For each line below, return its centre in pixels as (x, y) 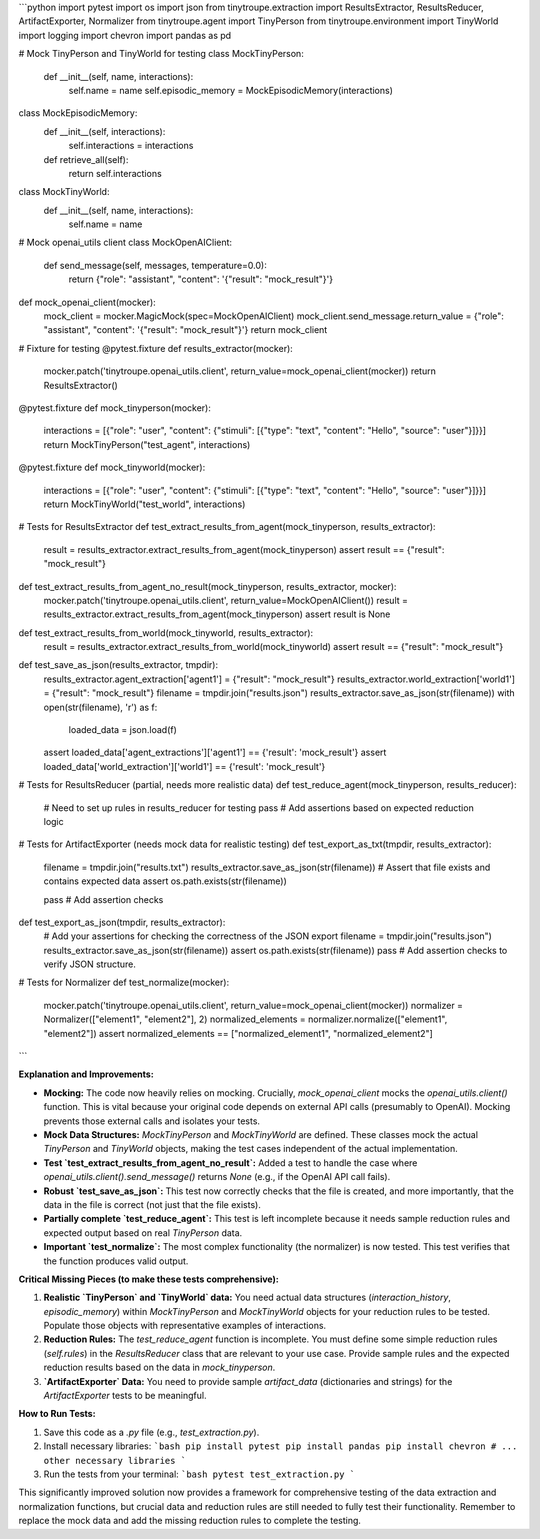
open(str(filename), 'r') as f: (100, 707)
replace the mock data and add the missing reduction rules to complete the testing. (190, 1521)
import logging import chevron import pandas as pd (125, 35)
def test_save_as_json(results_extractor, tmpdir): (118, 665)
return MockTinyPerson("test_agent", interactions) (147, 444)
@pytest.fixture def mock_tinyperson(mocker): (115, 407)
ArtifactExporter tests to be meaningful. (125, 1396)
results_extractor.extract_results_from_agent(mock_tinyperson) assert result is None (217, 614)
